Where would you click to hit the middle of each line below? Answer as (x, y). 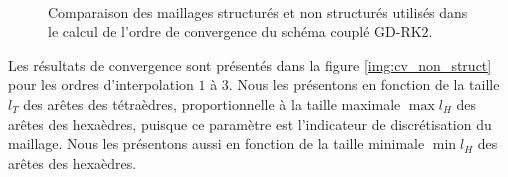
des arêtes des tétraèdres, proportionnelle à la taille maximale (212, 103)
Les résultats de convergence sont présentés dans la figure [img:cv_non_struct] (250, 64)
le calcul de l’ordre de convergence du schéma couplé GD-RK (235, 31)
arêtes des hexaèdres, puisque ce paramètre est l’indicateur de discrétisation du (250, 123)
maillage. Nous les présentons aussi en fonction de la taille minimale (216, 143)
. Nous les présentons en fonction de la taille (364, 84)
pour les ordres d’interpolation (101, 84)
